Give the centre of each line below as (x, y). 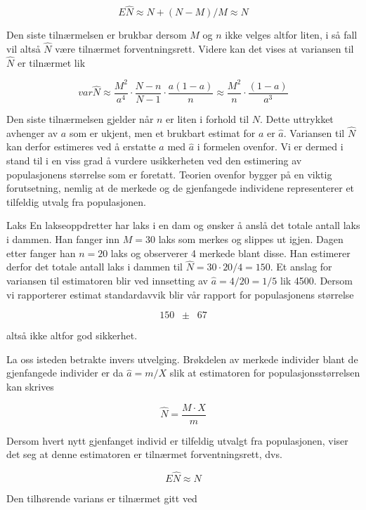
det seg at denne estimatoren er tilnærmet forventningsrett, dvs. (144, 454)
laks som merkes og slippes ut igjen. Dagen (251, 238)
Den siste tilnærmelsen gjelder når (80, 119)
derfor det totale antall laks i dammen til (94, 267)
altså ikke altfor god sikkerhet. (72, 335)
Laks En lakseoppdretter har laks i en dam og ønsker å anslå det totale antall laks (183, 225)
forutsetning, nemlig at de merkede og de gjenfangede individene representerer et (181, 188)
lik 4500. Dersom (316, 280)
